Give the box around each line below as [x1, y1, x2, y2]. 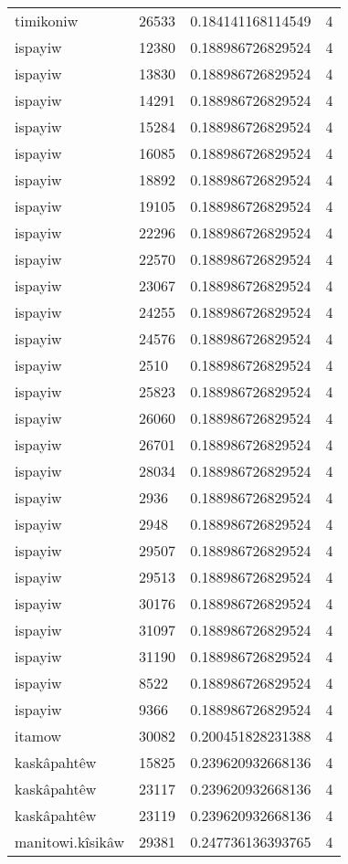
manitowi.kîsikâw [15, 831, 125, 852]
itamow [15, 725, 62, 746]
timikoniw [15, 10, 79, 31]
